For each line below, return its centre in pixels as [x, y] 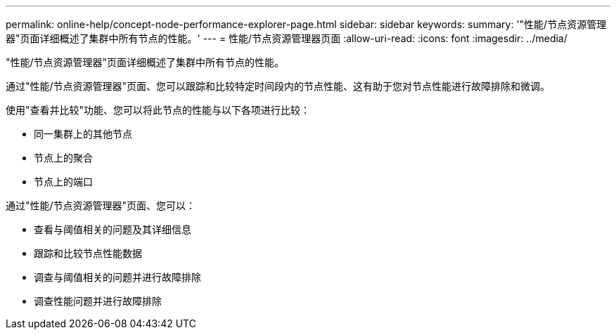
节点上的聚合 [63, 158]
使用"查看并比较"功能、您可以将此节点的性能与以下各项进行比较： [158, 110]
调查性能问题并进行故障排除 [98, 301]
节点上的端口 [63, 182]
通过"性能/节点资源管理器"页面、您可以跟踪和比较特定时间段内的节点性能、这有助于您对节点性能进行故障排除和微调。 [278, 86]
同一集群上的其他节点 [83, 134]
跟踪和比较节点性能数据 [88, 253]
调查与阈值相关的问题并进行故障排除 [117, 277]
